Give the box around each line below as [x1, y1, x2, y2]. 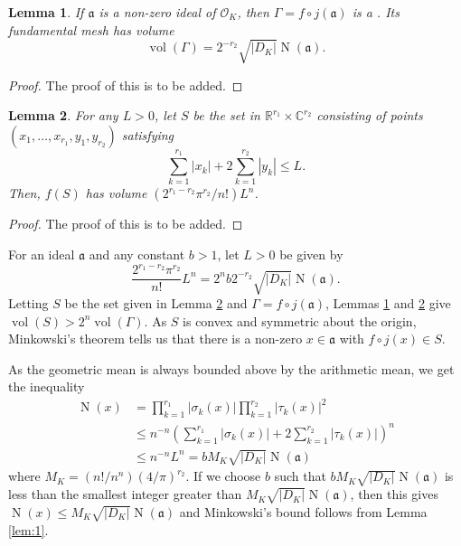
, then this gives [350, 485, 438, 504]
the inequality [8, 377, 85, 396]
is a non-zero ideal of [99, 3, 216, 21]
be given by [279, 245, 343, 264]
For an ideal [8, 245, 75, 264]
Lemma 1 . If [8, 3, 84, 21]
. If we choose [185, 466, 261, 485]
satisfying [121, 125, 174, 144]
